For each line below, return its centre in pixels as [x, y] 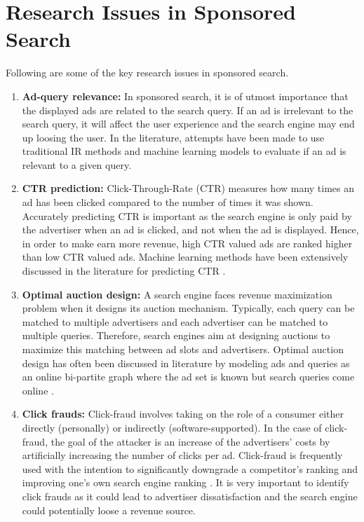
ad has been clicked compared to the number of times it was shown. [168, 202]
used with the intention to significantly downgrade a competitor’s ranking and [190, 468]
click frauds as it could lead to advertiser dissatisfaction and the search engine [190, 496]
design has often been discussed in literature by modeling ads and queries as [186, 363]
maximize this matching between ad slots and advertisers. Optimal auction [183, 349]
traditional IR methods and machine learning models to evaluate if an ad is [184, 151]
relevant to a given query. [77, 164]
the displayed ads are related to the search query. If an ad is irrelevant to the [188, 110]
